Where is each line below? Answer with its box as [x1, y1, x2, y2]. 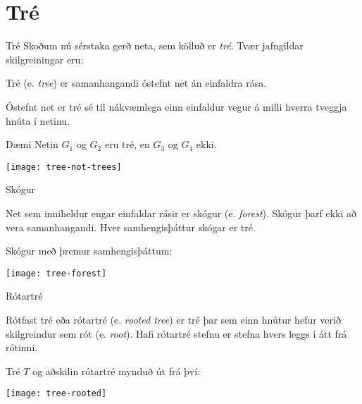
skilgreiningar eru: [6, 51, 84, 66]
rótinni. [6, 340, 38, 355]
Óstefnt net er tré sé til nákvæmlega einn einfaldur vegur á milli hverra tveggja [6, 99, 347, 114]
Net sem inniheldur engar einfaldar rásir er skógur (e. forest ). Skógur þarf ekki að [6, 205, 357, 220]
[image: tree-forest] [6, 268, 107, 278]
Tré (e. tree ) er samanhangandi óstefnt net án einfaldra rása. [6, 75, 267, 90]
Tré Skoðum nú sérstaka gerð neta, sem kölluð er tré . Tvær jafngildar [6, 38, 304, 53]
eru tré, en [104, 137, 150, 152]
